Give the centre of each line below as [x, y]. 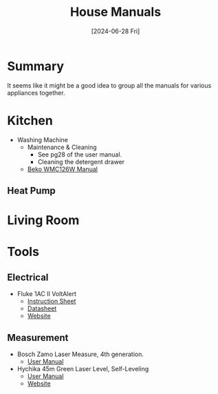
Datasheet [42, 308]
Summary [35, 66]
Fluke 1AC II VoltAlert [47, 294]
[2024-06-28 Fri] [116, 31]
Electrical [28, 277]
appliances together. [36, 92]
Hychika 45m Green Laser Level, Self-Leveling [83, 369]
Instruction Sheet [52, 302]
